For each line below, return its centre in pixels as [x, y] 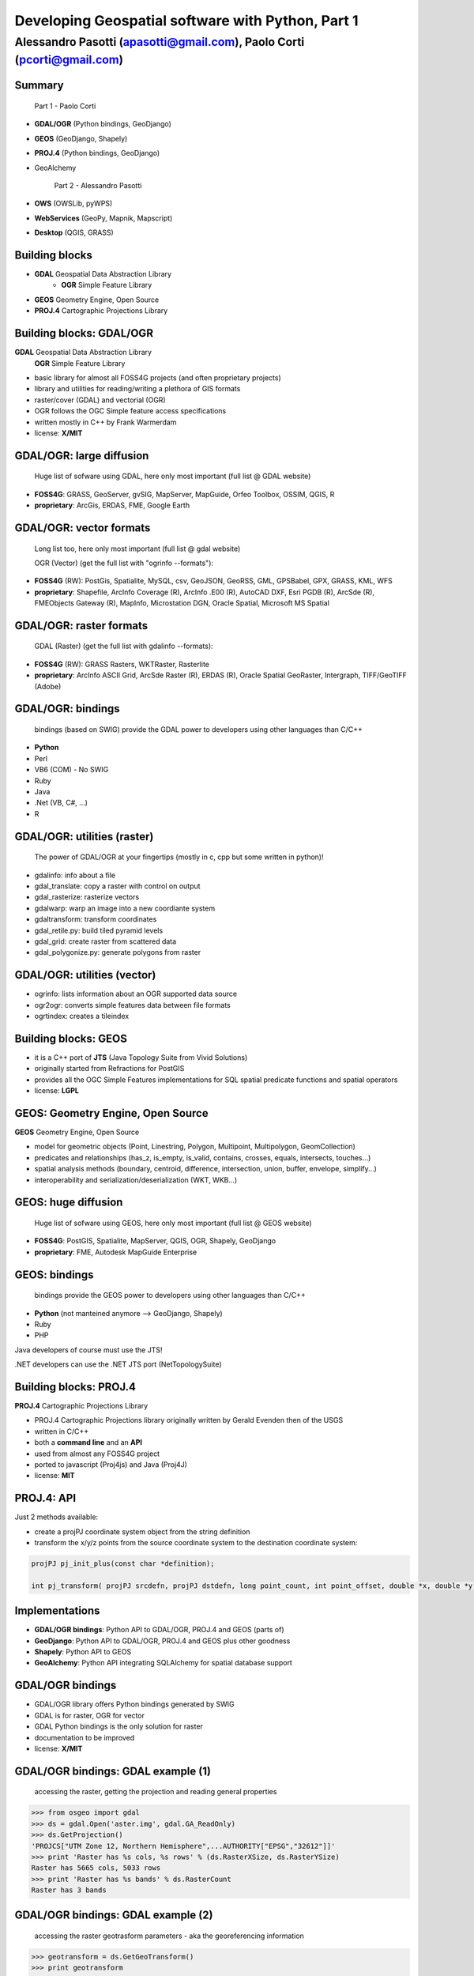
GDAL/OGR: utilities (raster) [84, 837]
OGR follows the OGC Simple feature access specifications [130, 411]
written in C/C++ [62, 1431]
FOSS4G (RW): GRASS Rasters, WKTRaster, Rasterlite [122, 664]
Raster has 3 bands [69, 1890]
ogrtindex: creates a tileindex [82, 1016]
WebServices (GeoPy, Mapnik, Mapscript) [103, 218]
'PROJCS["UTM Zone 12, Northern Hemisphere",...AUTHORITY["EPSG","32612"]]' [183, 1846]
